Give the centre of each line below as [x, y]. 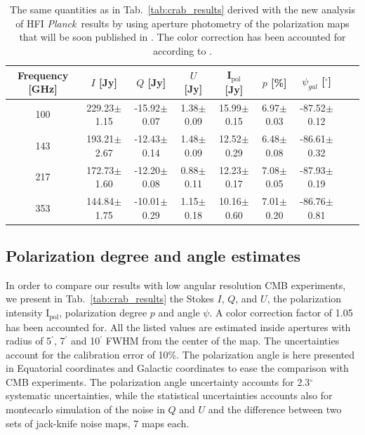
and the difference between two [275, 409]
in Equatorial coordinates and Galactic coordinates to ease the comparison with [177, 368]
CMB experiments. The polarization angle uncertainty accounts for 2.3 [158, 381]
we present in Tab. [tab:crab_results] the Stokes [110, 299]
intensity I [28, 313]
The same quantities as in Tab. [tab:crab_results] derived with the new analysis [182, 9]
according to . [182, 50]
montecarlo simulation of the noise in [85, 409]
